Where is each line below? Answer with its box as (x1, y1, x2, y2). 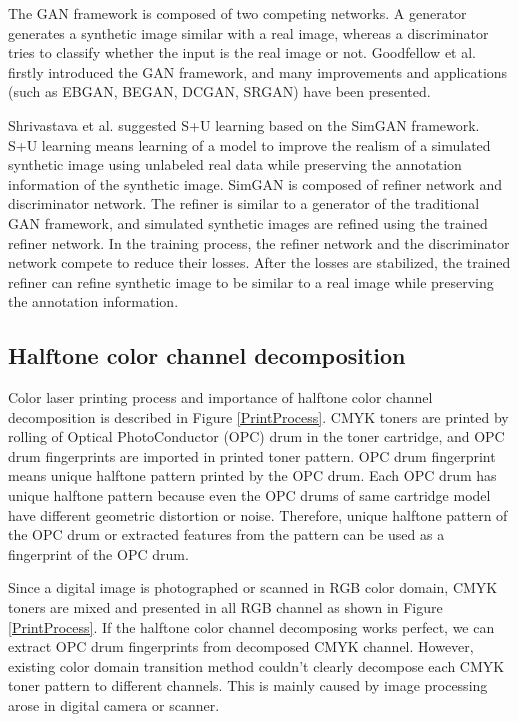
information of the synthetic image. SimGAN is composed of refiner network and (8, 173, 502, 194)
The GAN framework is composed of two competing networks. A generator (8, 3, 467, 23)
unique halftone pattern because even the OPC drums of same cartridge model (8, 485, 491, 506)
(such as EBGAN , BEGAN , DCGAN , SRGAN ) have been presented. (8, 81, 431, 102)
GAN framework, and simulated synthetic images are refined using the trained (8, 212, 488, 233)
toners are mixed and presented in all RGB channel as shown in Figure (8, 597, 443, 618)
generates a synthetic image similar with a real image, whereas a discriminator (8, 22, 489, 43)
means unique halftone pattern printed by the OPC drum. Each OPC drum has (8, 465, 497, 486)
